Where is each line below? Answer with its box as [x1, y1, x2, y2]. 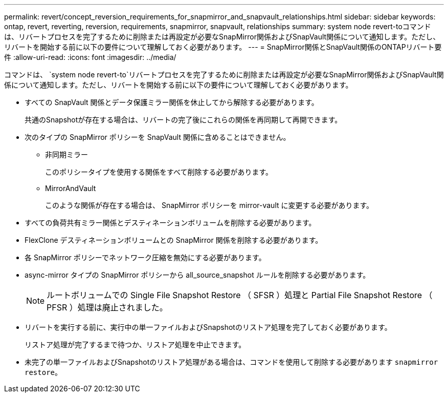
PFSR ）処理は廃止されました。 [47, 302, 168, 312]
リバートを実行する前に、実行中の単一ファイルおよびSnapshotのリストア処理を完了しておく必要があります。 [25, 323, 392, 331]
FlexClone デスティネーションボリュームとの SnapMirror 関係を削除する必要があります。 [25, 236, 323, 244]
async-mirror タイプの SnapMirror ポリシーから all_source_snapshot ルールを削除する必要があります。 [25, 270, 370, 279]
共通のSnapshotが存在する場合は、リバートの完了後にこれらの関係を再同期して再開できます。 [25, 115, 342, 124]
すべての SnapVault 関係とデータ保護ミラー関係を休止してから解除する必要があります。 [25, 98, 319, 107]
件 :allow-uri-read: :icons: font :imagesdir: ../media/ [4, 53, 176, 61]
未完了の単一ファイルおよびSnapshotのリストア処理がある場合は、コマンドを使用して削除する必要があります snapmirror [25, 358, 438, 366]
